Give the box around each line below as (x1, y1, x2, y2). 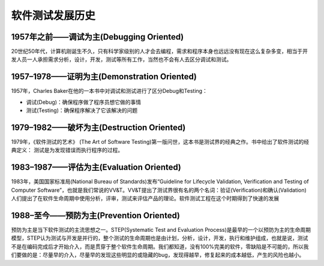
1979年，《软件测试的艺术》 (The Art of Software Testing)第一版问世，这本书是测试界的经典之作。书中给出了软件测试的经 (11, 138, 309, 146)
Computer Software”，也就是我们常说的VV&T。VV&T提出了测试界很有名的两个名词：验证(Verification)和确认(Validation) (11, 186, 307, 194)
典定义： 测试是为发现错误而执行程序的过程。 (11, 147, 123, 154)
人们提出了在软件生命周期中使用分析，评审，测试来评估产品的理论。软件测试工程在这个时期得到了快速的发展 (11, 195, 279, 202)
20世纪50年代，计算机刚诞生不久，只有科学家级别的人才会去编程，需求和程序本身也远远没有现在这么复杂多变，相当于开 (11, 48, 308, 55)
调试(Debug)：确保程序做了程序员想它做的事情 (26, 98, 141, 105)
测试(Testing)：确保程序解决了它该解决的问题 (26, 107, 138, 114)
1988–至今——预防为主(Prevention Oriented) (11, 210, 180, 220)
